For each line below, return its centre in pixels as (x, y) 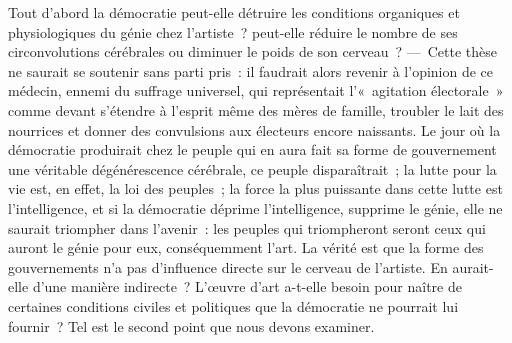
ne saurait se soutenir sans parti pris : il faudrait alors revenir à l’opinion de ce (251, 70)
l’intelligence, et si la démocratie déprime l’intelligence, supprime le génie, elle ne (255, 207)
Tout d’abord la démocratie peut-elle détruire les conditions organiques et (234, 12)
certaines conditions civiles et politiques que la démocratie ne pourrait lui (233, 305)
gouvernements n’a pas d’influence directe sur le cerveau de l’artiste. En (228, 266)
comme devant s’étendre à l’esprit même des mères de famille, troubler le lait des (256, 109)
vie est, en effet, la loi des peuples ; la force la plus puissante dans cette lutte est (255, 188)
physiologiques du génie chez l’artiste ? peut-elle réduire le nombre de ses (233, 31)
